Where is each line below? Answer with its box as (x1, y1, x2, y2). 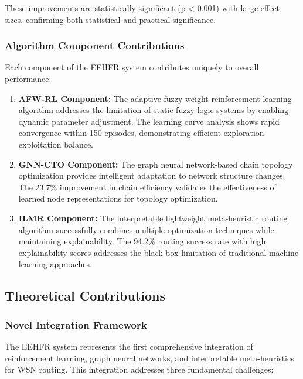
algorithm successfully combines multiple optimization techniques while (18, 223, 274, 235)
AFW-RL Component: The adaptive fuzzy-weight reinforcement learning (18, 92, 292, 104)
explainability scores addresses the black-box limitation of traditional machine (18, 246, 299, 258)
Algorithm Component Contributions (5, 38, 185, 53)
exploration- (223, 127, 267, 139)
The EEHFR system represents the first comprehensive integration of (5, 340, 253, 352)
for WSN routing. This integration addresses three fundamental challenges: (5, 363, 274, 375)
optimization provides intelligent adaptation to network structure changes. (18, 169, 285, 182)
